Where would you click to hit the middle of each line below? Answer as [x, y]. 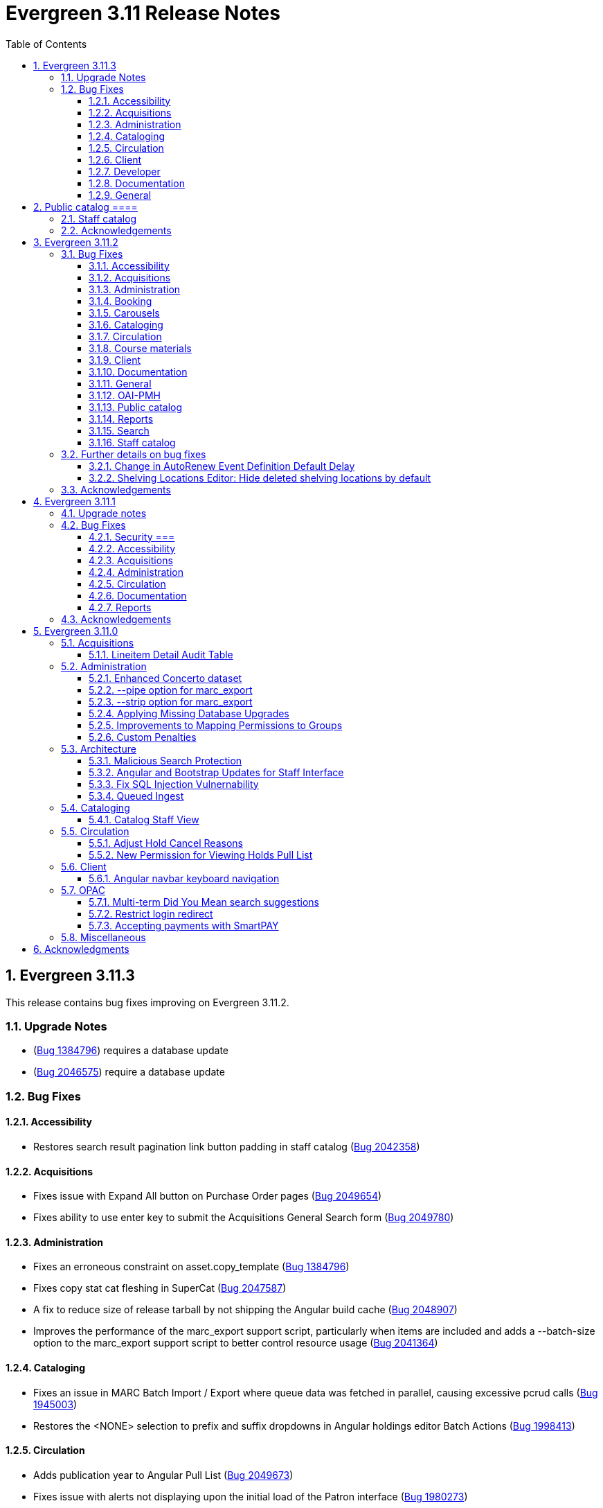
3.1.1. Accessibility [129, 265]
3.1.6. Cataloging [126, 324]
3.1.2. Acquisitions [130, 277]
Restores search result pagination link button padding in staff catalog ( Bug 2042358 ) [227, 1146]
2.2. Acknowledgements [116, 230]
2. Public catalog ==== [85, 207]
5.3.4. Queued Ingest [136, 796]
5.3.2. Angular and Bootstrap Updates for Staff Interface [216, 772]
